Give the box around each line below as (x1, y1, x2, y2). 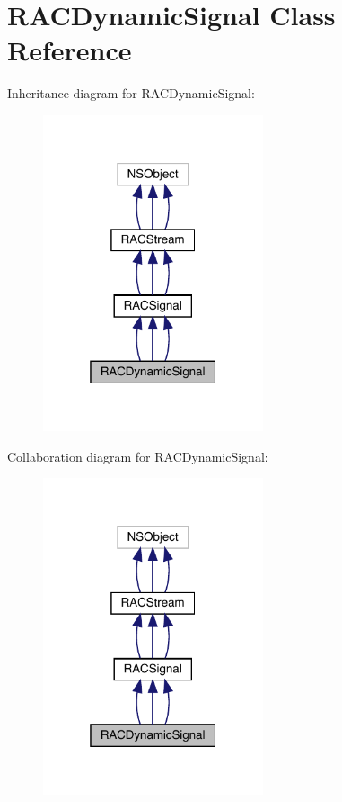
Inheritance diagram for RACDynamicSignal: (7, 84, 255, 103)
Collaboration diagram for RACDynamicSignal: (7, 446, 268, 465)
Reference (7, 32, 132, 68)
